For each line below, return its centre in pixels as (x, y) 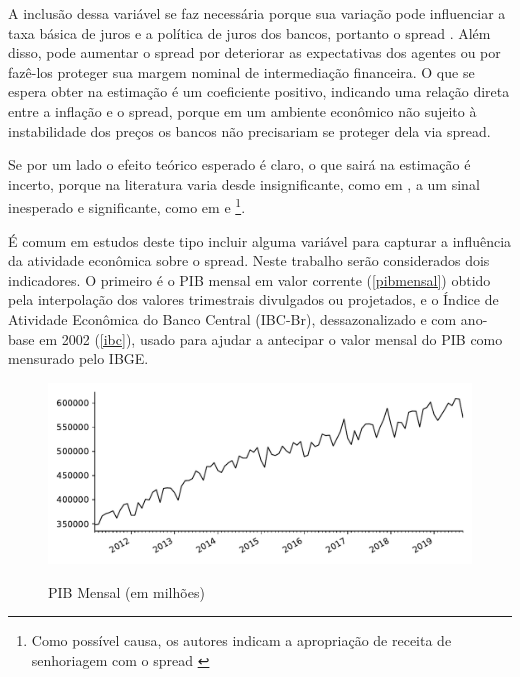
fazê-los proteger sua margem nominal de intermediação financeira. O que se (241, 71)
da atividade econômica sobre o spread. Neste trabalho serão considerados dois (249, 260)
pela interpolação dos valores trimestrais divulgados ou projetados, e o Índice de (253, 299)
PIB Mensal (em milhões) (126, 591)
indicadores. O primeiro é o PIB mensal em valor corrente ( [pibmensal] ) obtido (249, 279)
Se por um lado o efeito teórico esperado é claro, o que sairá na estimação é (239, 164)
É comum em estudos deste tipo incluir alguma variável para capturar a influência (260, 240)
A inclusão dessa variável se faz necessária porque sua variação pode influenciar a (257, 13)
